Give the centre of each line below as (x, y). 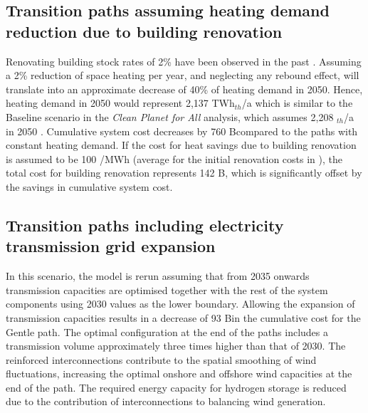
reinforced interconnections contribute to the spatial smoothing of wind (161, 359)
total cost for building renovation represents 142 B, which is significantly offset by (184, 173)
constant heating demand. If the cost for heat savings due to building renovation (181, 145)
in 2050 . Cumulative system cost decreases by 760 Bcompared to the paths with (182, 131)
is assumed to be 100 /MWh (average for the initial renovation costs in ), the (174, 158)
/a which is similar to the (297, 103)
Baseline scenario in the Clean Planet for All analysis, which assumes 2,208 (170, 116)
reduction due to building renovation (144, 31)
